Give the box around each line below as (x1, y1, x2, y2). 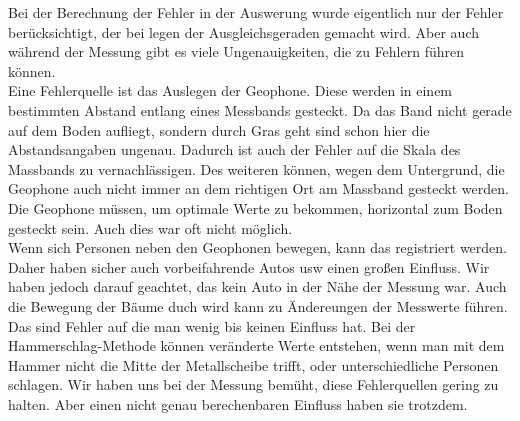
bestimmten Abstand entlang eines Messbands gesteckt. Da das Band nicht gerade (8, 99, 512, 120)
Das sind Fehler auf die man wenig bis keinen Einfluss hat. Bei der (8, 315, 416, 336)
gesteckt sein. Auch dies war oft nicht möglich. (8, 217, 293, 238)
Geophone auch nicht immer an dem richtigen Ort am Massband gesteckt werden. (8, 178, 509, 199)
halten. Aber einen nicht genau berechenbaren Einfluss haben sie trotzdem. (8, 393, 468, 414)
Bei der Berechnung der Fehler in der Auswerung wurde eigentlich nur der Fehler (8, 2, 504, 22)
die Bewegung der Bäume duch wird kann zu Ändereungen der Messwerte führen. (8, 295, 508, 316)
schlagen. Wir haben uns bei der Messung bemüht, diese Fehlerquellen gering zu (8, 374, 499, 395)
